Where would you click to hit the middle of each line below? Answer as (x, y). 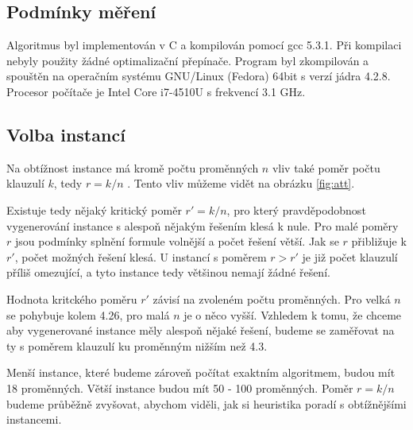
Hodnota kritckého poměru (72, 298)
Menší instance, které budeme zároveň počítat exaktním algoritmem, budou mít (201, 372)
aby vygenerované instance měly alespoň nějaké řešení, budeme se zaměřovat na (201, 330)
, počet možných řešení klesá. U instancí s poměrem (141, 256)
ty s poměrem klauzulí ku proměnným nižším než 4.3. (137, 345)
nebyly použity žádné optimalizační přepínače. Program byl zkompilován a (188, 60)
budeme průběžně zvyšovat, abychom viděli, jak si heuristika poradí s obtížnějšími (206, 403)
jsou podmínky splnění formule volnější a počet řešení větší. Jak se (177, 241)
